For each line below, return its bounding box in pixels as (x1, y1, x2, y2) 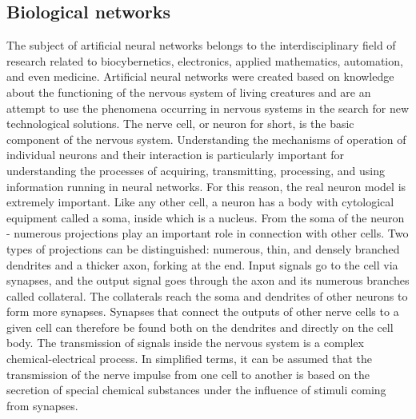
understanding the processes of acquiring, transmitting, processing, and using (6, 162, 385, 178)
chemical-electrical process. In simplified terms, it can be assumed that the (6, 350, 373, 367)
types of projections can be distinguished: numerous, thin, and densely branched (6, 240, 400, 257)
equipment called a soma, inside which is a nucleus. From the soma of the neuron (6, 209, 405, 225)
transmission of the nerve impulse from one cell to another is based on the (6, 365, 370, 382)
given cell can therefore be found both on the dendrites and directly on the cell (6, 318, 394, 335)
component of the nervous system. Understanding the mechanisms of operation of (6, 130, 406, 147)
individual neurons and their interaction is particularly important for (6, 146, 345, 163)
